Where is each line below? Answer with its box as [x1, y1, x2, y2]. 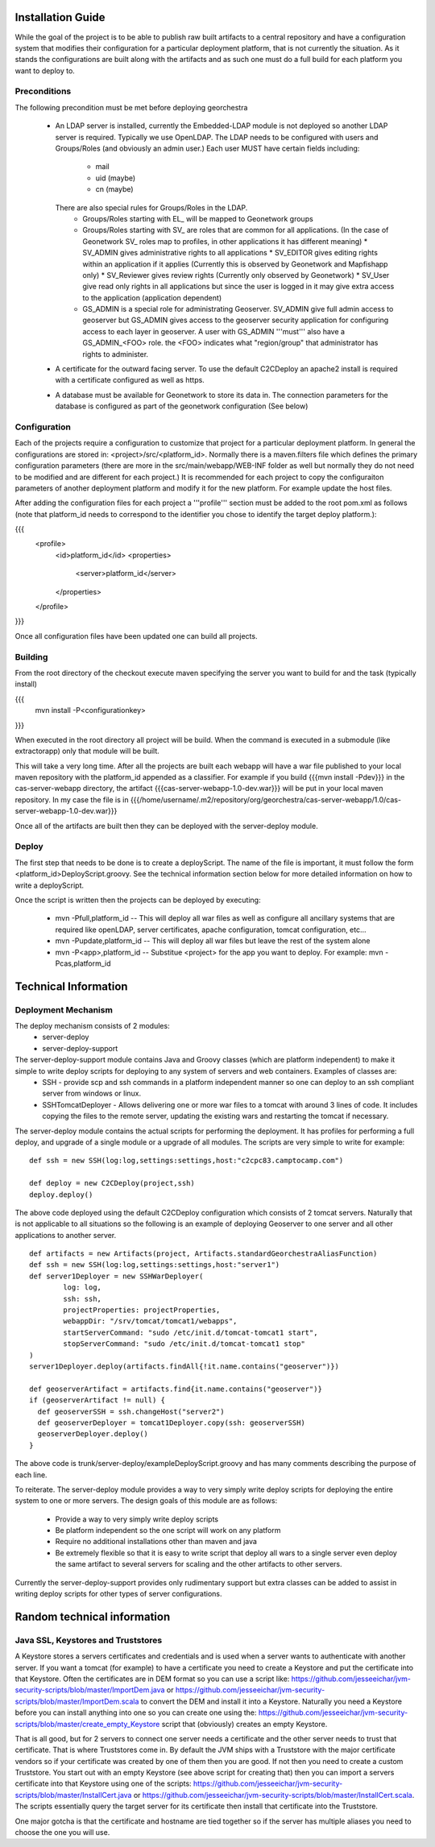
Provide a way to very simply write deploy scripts [55, 1514, 219, 1524]
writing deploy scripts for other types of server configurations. [14, 1589, 222, 1599]
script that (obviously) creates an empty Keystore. [161, 1719, 328, 1729]
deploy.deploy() [29, 1190, 93, 1199]
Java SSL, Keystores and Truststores [14, 1634, 163, 1646]
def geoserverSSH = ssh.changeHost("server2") [37, 1406, 225, 1416]
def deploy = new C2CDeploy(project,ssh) [29, 1178, 195, 1188]
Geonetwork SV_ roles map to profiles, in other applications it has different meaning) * [82, 236, 368, 246]
